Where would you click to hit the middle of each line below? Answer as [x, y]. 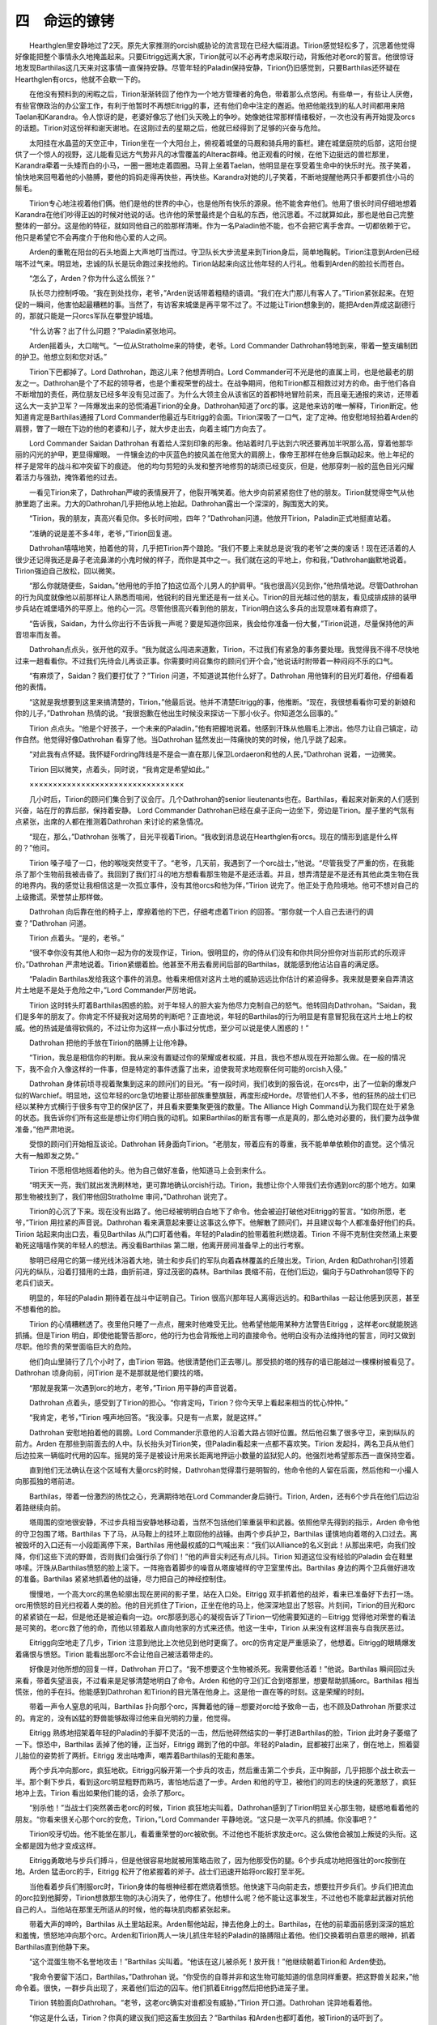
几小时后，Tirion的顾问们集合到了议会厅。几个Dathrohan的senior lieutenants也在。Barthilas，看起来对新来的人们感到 [224, 799]
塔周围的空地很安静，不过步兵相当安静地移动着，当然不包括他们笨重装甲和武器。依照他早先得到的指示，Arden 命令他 [224, 1522]
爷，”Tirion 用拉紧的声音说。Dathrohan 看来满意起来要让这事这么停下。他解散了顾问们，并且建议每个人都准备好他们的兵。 [217, 1222]
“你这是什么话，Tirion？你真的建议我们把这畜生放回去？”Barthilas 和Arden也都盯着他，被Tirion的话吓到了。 [208, 2018]
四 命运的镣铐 [65, 21]
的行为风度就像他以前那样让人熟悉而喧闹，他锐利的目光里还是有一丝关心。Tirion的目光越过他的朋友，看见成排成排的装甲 [216, 597]
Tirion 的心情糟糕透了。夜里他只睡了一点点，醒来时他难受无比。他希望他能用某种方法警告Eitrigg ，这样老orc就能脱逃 [223, 1324]
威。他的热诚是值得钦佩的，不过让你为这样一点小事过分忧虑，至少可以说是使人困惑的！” [162, 1028]
